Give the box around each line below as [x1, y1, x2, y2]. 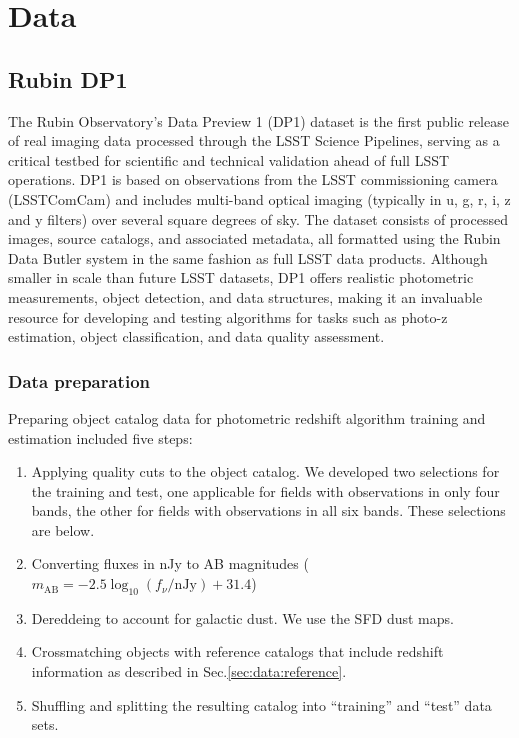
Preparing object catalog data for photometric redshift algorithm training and [8, 407, 486, 428]
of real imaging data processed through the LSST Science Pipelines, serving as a [8, 130, 500, 151]
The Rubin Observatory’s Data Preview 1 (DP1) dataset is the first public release [8, 110, 509, 131]
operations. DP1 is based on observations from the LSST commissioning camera [8, 169, 498, 190]
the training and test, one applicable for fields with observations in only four [31, 480, 500, 501]
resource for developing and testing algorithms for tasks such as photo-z [8, 306, 448, 327]
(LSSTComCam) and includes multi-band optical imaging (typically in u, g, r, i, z [8, 188, 511, 209]
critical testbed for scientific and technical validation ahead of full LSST [8, 149, 450, 170]
